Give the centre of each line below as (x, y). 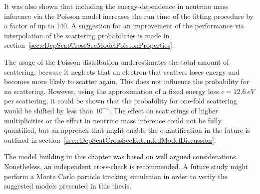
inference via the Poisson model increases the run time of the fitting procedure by (129, 16)
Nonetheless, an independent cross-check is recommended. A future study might (126, 166)
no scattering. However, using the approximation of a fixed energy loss (112, 91)
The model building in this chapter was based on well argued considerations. (121, 156)
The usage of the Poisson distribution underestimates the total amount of (117, 61)
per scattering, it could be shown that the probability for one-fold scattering (121, 101)
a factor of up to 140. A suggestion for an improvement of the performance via (124, 26)
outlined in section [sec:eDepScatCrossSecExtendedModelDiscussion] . (110, 140)
